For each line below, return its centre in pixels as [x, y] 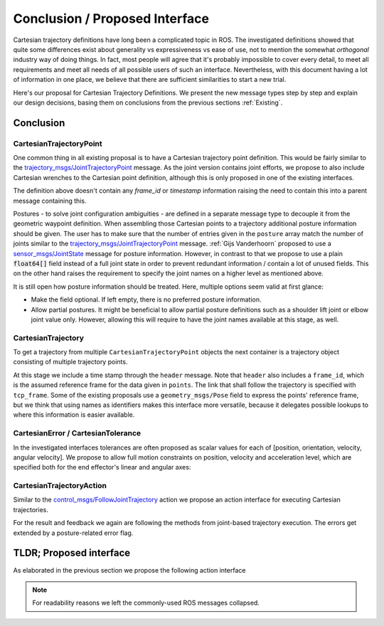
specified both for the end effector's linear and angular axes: [102, 467]
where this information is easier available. [74, 415]
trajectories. [31, 509]
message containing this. [50, 201]
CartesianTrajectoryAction [60, 486]
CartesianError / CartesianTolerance [77, 433]
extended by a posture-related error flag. [73, 533]
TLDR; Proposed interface [72, 553]
